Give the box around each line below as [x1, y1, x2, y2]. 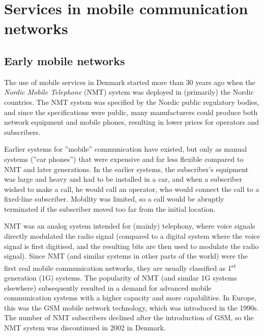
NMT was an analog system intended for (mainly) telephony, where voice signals [4, 220, 255, 231]
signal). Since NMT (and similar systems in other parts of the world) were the [4, 250, 248, 261]
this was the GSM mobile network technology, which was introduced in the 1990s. [4, 302, 259, 313]
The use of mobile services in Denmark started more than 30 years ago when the [4, 76, 255, 87]
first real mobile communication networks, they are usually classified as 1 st [4, 261, 237, 273]
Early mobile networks [4, 52, 125, 68]
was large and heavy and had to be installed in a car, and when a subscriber [4, 174, 242, 184]
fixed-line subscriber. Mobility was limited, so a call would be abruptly [4, 193, 224, 204]
